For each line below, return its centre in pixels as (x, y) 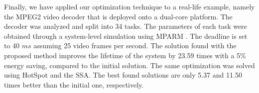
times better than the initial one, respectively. (74, 84)
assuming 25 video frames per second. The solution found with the (135, 46)
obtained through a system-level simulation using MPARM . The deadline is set (126, 36)
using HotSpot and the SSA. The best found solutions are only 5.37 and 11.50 (123, 75)
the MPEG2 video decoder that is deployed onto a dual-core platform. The (118, 16)
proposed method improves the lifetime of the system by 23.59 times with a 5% (125, 55)
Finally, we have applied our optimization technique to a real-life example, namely (129, 6)
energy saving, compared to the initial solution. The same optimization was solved (129, 65)
